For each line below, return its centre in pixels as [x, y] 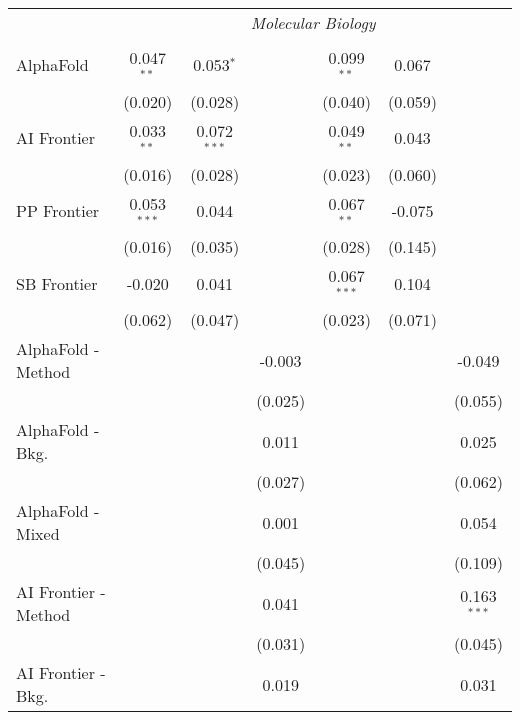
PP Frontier [58, 210]
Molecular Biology [313, 22]
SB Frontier [57, 283]
